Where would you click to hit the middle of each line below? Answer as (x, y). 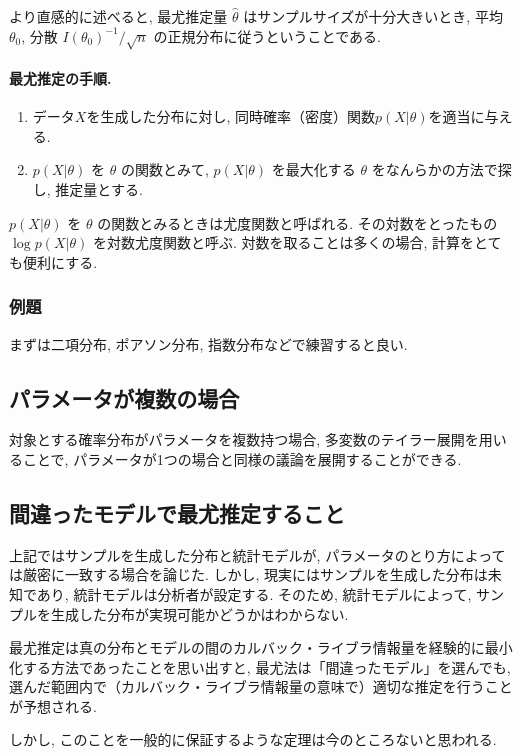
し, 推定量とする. (87, 188)
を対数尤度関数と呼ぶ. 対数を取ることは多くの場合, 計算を (283, 242)
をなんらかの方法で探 (441, 169)
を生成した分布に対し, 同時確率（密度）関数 (230, 116)
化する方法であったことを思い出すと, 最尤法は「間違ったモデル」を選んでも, (260, 666)
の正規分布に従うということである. (267, 35)
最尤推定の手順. (60, 77)
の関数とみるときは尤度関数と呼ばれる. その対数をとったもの (297, 222)
